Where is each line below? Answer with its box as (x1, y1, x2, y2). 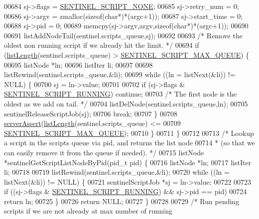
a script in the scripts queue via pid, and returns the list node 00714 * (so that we (4, 137, 255, 148)
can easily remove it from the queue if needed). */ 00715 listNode (4, 147, 204, 157)
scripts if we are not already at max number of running (4, 206, 172, 216)
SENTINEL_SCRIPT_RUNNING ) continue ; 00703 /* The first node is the (4, 89, 237, 99)
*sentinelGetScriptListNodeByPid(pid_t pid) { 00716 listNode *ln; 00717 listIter (4, 157, 252, 167)
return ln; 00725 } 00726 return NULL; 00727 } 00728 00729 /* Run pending (4, 196, 240, 206)
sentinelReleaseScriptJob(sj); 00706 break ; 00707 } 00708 (4, 108, 177, 118)
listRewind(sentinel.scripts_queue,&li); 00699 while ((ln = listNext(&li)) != (4, 69, 236, 80)
